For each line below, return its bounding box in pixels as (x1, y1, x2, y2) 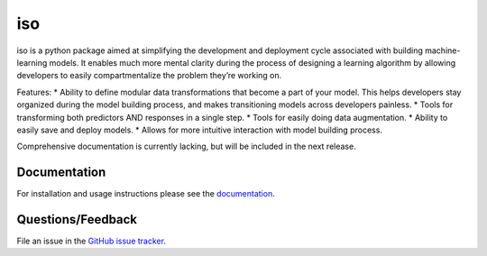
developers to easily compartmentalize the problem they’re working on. (16, 70, 282, 81)
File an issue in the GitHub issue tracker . (16, 235, 167, 247)
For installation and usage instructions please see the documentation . (16, 188, 275, 199)
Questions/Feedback (16, 212, 138, 227)
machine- (424, 45, 461, 56)
